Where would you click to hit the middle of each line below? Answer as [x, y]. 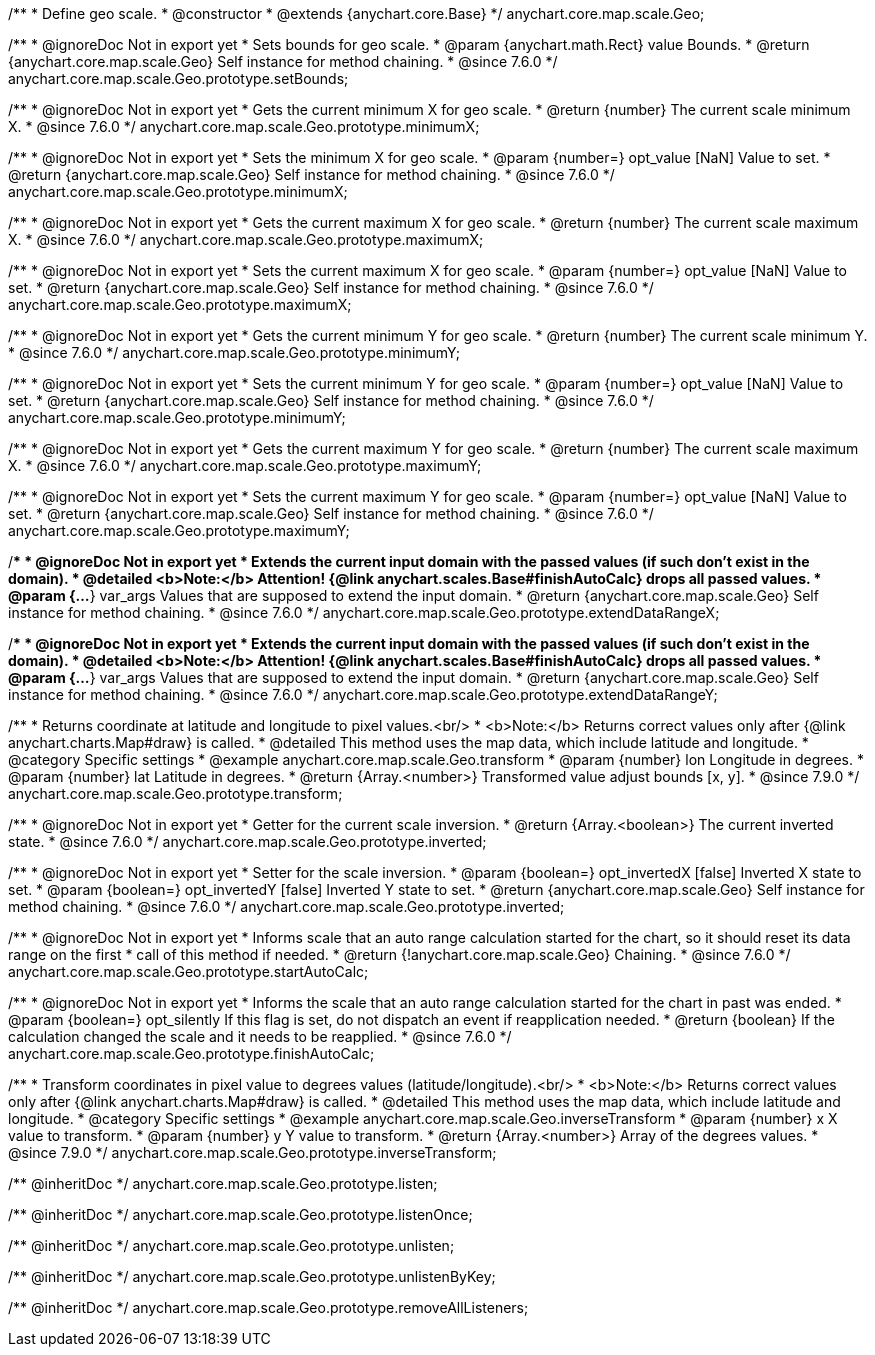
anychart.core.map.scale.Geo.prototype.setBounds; [178, 78]
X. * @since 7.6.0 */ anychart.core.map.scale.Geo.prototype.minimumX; [244, 126]
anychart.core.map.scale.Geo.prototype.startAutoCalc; [188, 971]
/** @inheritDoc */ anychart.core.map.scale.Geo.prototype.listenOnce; [240, 1214]
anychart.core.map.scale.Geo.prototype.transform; [175, 793]
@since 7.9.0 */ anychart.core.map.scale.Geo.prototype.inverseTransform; [252, 1152]
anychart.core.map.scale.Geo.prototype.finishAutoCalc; [191, 1053]
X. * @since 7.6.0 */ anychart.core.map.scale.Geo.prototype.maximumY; [245, 465]
